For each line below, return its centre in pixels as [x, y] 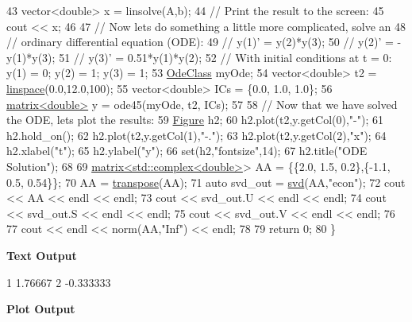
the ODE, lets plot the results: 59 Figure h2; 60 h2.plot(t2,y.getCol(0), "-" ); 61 [195, 120]
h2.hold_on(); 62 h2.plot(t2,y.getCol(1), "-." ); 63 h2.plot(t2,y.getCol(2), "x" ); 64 [196, 135]
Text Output [42, 255]
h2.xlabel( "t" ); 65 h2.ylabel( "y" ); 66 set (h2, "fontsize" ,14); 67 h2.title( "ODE [187, 151]
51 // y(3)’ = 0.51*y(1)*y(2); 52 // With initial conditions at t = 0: [225, 57]
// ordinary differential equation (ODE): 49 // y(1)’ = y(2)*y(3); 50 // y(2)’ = [200, 42]
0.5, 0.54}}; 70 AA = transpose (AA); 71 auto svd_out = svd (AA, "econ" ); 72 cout [206, 182]
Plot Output [41, 309]
